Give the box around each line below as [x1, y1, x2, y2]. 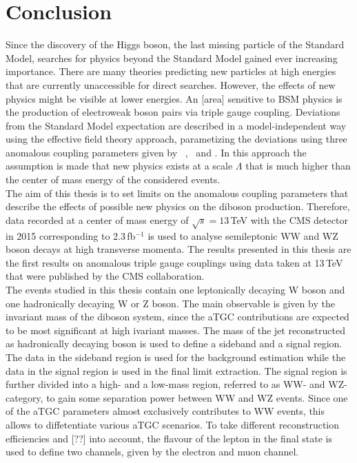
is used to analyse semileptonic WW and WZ [147, 228, 338, 243]
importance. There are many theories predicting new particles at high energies [6, 64, 336, 79]
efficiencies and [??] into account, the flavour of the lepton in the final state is [6, 431, 332, 445]
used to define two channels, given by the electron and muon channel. [6, 444, 299, 459]
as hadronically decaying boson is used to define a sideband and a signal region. [6, 336, 343, 351]
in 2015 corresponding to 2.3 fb [6, 228, 136, 243]
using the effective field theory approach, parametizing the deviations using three [6, 132, 347, 146]
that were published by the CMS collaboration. [6, 269, 205, 283]
